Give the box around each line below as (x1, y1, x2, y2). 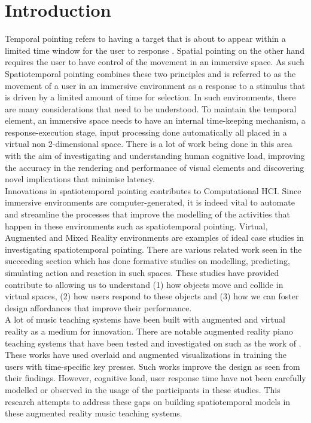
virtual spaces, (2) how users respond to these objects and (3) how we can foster (5, 290, 299, 302)
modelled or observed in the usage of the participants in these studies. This (5, 383, 280, 396)
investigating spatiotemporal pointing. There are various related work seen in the (5, 243, 302, 255)
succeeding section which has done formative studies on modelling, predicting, (5, 255, 290, 267)
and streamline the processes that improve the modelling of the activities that (5, 208, 290, 220)
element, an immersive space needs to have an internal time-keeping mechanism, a (5, 114, 306, 127)
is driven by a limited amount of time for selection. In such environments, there (5, 91, 296, 103)
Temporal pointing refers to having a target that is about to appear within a (5, 32, 286, 45)
